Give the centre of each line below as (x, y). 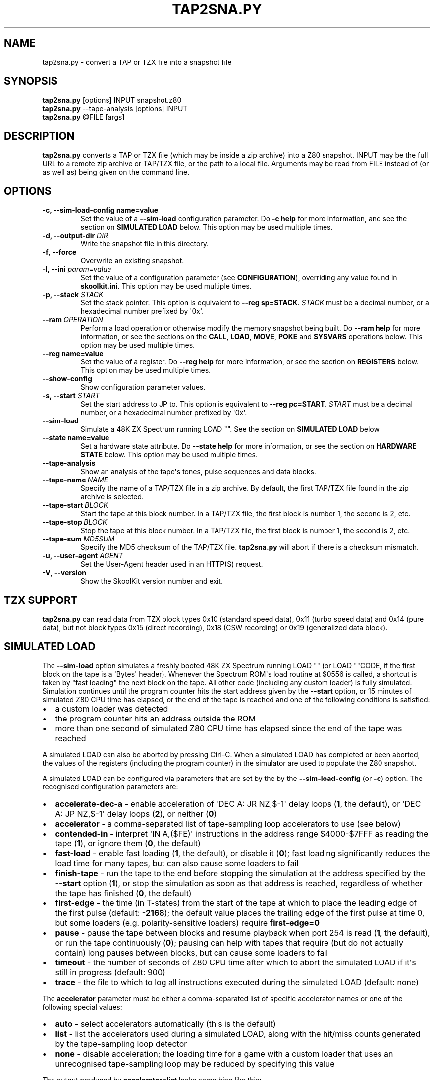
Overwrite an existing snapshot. (132, 261)
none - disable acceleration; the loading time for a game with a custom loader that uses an (224, 1053)
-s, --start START (71, 396)
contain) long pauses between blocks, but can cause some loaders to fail (192, 952)
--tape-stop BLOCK (75, 522)
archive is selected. (112, 497)
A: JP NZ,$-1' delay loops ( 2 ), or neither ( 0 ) (136, 813)
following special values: (82, 1007)
